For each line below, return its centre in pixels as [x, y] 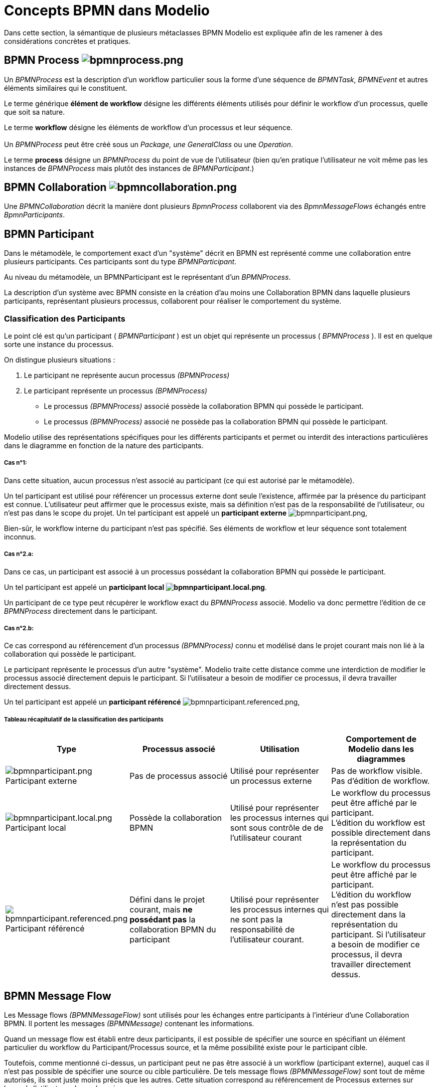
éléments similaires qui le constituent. [66, 88]
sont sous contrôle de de [277, 828]
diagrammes [381, 759]
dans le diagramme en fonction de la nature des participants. [104, 446]
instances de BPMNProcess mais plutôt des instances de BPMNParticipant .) [129, 168]
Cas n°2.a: [19, 554]
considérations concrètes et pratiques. [67, 41]
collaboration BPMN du [173, 930]
